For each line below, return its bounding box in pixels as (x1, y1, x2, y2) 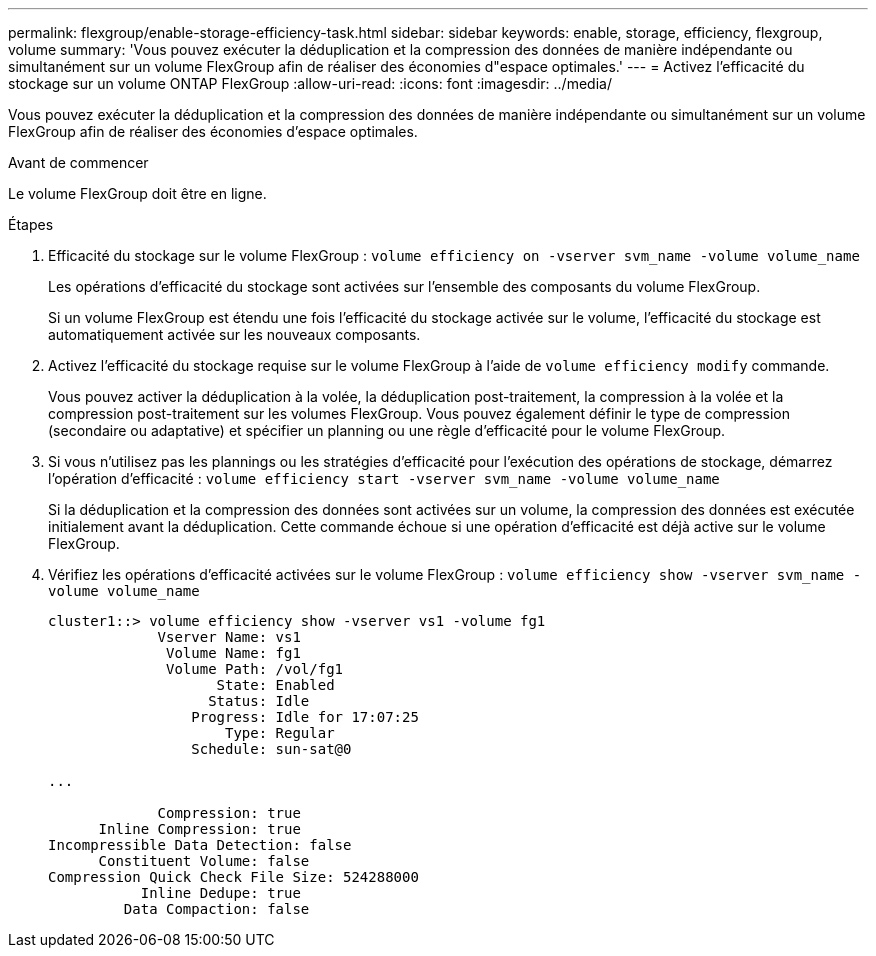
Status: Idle (208, 693, 310, 709)
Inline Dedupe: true (140, 885, 301, 901)
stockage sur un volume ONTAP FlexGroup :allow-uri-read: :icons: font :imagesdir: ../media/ (8, 75, 612, 92)
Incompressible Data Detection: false (48, 837, 352, 853)
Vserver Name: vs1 (157, 629, 301, 645)
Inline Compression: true (98, 821, 301, 837)
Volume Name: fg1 (166, 645, 301, 661)
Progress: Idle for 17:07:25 (191, 709, 419, 725)
